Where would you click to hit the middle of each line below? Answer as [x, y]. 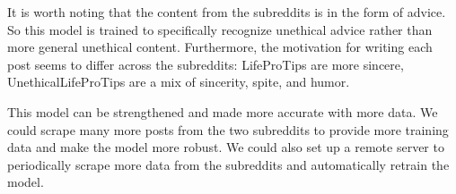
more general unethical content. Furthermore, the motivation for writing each [220, 47]
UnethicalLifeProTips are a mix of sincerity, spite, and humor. [179, 82]
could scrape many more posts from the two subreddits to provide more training [228, 129]
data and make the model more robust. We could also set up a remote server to [226, 147]
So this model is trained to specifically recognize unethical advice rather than [220, 29]
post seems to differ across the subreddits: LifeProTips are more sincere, [206, 64]
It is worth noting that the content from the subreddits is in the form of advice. [227, 12]
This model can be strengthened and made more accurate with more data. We [223, 111]
